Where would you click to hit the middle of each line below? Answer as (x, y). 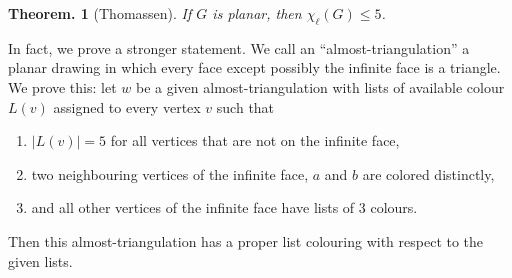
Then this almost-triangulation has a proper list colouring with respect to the (246, 240)
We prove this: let (62, 86)
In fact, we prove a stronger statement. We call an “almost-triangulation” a (239, 47)
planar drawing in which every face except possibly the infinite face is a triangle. (254, 67)
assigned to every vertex (127, 106)
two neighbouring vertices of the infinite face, (170, 173)
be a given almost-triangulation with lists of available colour (320, 86)
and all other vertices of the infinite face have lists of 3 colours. (224, 207)
